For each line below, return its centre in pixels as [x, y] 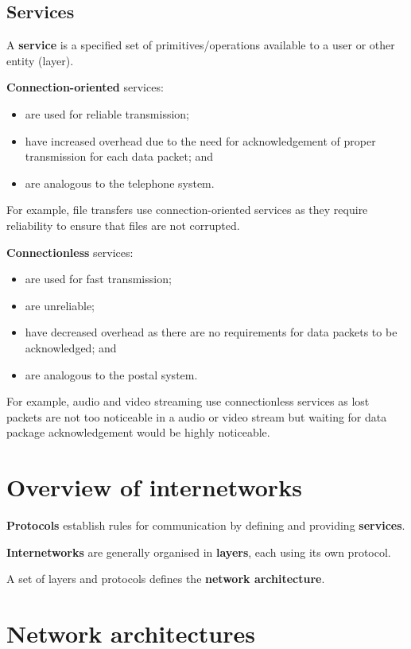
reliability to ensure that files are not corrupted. [123, 225]
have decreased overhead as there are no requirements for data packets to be [211, 332]
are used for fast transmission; [98, 279]
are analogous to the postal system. [111, 374]
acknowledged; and [71, 347]
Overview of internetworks [154, 487]
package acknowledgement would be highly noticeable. [138, 432]
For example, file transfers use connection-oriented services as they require [187, 210]
